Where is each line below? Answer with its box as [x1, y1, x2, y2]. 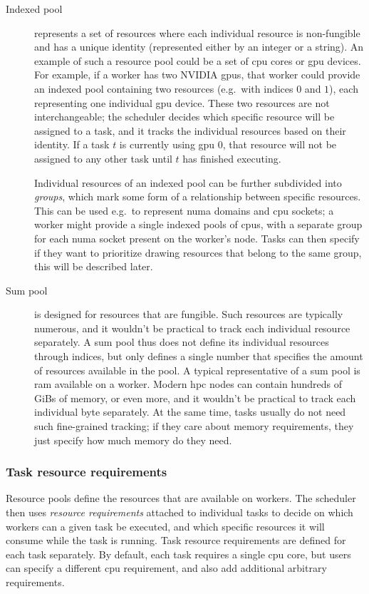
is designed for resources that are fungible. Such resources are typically [34, 307, 343, 322]
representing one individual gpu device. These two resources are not [34, 95, 330, 110]
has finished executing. [182, 150, 281, 165]
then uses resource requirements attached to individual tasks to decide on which [6, 505, 353, 520]
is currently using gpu [119, 137, 215, 152]
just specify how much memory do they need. [34, 432, 232, 447]
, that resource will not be [222, 137, 337, 152]
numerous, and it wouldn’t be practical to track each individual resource [34, 320, 350, 335]
